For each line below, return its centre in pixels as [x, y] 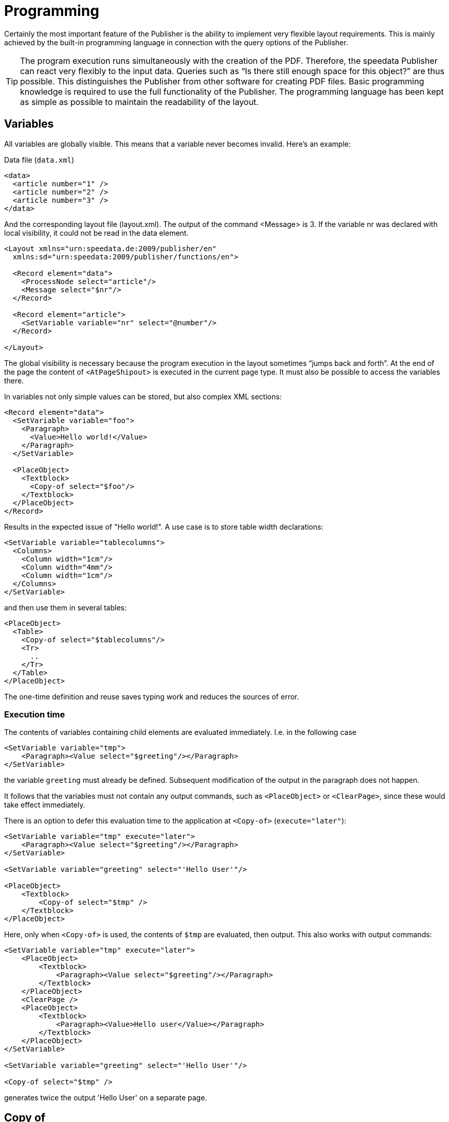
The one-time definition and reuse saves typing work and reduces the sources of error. [152, 696]
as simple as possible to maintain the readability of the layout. [139, 102]
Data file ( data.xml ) [39, 160]
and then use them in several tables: [66, 607]
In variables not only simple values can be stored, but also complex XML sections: [143, 396]
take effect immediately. [45, 805]
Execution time [35, 714]
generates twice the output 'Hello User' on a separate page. [106, 1098]
